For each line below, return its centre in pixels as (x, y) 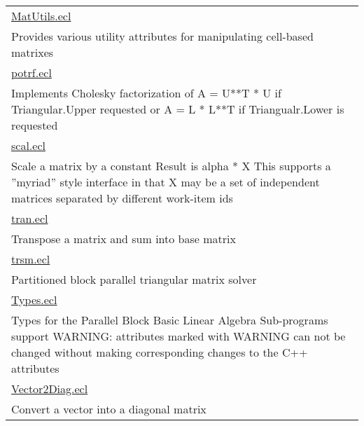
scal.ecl (28, 145)
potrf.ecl (31, 73)
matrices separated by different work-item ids (122, 198)
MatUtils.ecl (41, 16)
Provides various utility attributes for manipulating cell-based (162, 36)
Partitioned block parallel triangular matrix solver (134, 279)
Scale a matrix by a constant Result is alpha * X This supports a (171, 166)
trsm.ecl (31, 259)
